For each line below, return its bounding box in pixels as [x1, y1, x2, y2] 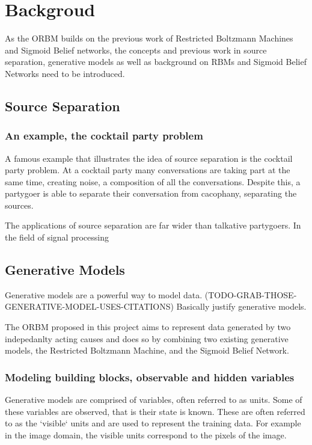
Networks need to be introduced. [5, 67, 125, 79]
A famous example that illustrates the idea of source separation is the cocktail [5, 152, 293, 164]
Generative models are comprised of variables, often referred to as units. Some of [5, 393, 302, 406]
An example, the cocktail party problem [5, 128, 203, 143]
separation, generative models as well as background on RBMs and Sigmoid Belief [5, 55, 307, 68]
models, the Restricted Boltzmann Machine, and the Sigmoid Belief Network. [5, 344, 289, 357]
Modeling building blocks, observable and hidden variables [5, 369, 295, 384]
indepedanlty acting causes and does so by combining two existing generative [5, 332, 289, 345]
